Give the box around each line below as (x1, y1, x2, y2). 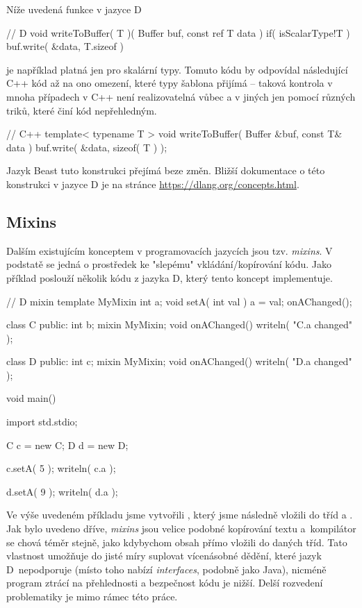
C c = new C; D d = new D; (6, 437, 129, 452)
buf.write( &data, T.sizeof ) (6, 39, 124, 53)
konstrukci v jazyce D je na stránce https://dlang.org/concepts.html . (6, 176, 299, 191)
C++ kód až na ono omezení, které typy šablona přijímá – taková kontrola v (6, 76, 333, 90)
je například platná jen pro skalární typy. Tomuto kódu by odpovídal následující (6, 62, 348, 76)
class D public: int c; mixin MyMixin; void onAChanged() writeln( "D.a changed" (6, 354, 352, 369)
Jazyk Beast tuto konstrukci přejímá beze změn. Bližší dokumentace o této (6, 163, 325, 178)
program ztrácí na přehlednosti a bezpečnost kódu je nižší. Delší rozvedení (6, 575, 323, 590)
